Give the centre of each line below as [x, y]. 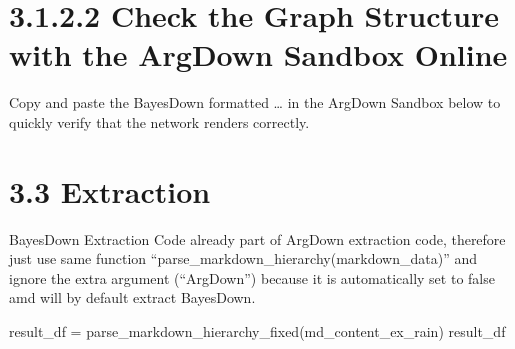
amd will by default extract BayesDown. [132, 297]
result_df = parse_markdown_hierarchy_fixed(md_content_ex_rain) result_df [257, 331]
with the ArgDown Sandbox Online [258, 54]
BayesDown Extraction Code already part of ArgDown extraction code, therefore [257, 238]
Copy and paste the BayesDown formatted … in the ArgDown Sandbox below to [255, 102]
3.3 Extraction [110, 190]
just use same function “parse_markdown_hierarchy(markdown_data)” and [243, 258]
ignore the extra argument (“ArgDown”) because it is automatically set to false [252, 277]
